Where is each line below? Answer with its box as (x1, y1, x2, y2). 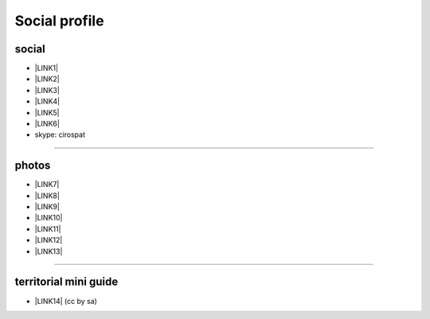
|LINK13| (34, 247, 63, 256)
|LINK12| (34, 235, 63, 245)
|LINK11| (34, 224, 61, 234)
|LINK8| (34, 191, 60, 200)
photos (14, 159, 51, 173)
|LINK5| (34, 107, 60, 117)
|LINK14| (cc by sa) (34, 296, 97, 305)
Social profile (14, 12, 104, 29)
